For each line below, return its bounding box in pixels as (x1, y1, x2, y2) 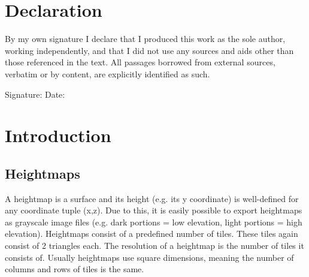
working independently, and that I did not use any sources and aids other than (5, 44, 294, 56)
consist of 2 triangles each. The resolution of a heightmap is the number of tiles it (5, 239, 304, 252)
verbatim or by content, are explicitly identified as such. (5, 67, 210, 80)
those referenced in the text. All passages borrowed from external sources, (5, 56, 275, 68)
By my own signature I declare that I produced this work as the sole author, (5, 32, 286, 45)
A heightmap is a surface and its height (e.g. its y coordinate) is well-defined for (5, 192, 299, 204)
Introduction (5, 123, 111, 147)
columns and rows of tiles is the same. (5, 263, 144, 275)
